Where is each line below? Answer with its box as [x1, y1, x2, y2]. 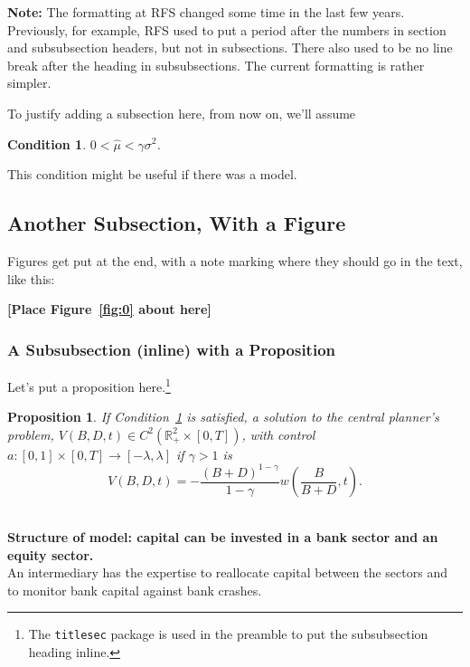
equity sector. [7, 545, 94, 564]
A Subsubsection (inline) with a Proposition [7, 338, 336, 360]
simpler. [7, 73, 52, 92]
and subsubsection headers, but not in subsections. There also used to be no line [7, 38, 453, 57]
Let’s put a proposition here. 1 [7, 374, 171, 395]
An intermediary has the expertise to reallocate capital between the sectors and [7, 563, 447, 582]
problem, [7, 424, 54, 443]
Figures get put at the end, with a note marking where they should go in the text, [7, 251, 463, 270]
